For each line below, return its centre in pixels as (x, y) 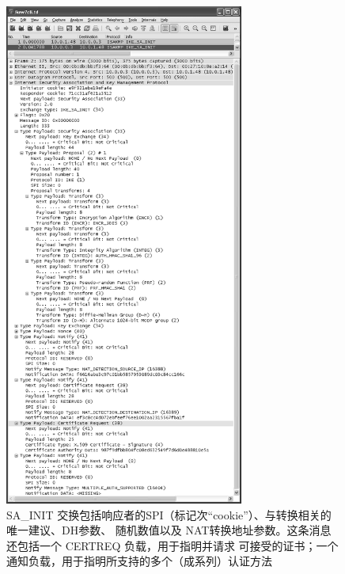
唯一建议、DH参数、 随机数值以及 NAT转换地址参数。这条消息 (169, 530)
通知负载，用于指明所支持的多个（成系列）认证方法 (139, 561)
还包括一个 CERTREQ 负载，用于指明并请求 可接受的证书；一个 (172, 545)
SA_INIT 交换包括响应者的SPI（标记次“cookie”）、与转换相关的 (169, 514)
